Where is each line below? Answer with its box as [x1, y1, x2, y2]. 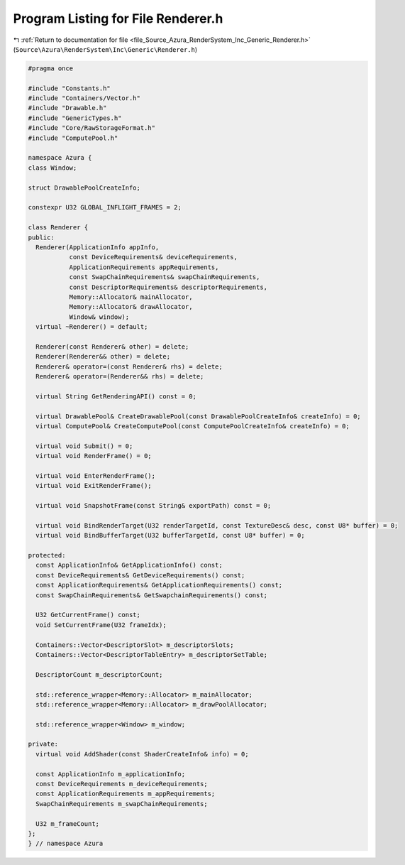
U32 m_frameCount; [35, 820, 99, 827]
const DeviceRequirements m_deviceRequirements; [35, 780, 209, 788]
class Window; [28, 163, 77, 172]
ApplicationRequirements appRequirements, [69, 263, 219, 271]
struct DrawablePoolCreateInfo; [28, 183, 141, 192]
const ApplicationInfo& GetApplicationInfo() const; [35, 561, 223, 570]
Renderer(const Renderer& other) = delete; [35, 342, 189, 351]
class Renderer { [28, 224, 89, 232]
